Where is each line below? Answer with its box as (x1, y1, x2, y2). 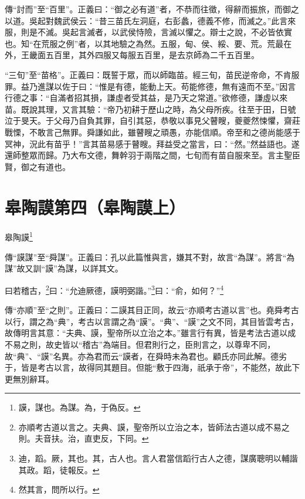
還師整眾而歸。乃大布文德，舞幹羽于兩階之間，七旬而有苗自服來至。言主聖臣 (5, 149, 300, 161)
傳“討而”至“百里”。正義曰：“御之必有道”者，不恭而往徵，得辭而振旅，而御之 (5, 3, 299, 15)
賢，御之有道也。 (5, 160, 70, 172)
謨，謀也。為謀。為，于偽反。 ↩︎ (18, 401, 141, 413)
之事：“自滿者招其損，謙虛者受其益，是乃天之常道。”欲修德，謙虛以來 (21, 91, 288, 104)
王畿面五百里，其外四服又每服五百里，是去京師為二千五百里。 (21, 49, 259, 61)
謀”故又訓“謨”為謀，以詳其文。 (5, 262, 123, 274)
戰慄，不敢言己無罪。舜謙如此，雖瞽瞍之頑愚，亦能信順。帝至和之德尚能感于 (5, 125, 300, 138)
